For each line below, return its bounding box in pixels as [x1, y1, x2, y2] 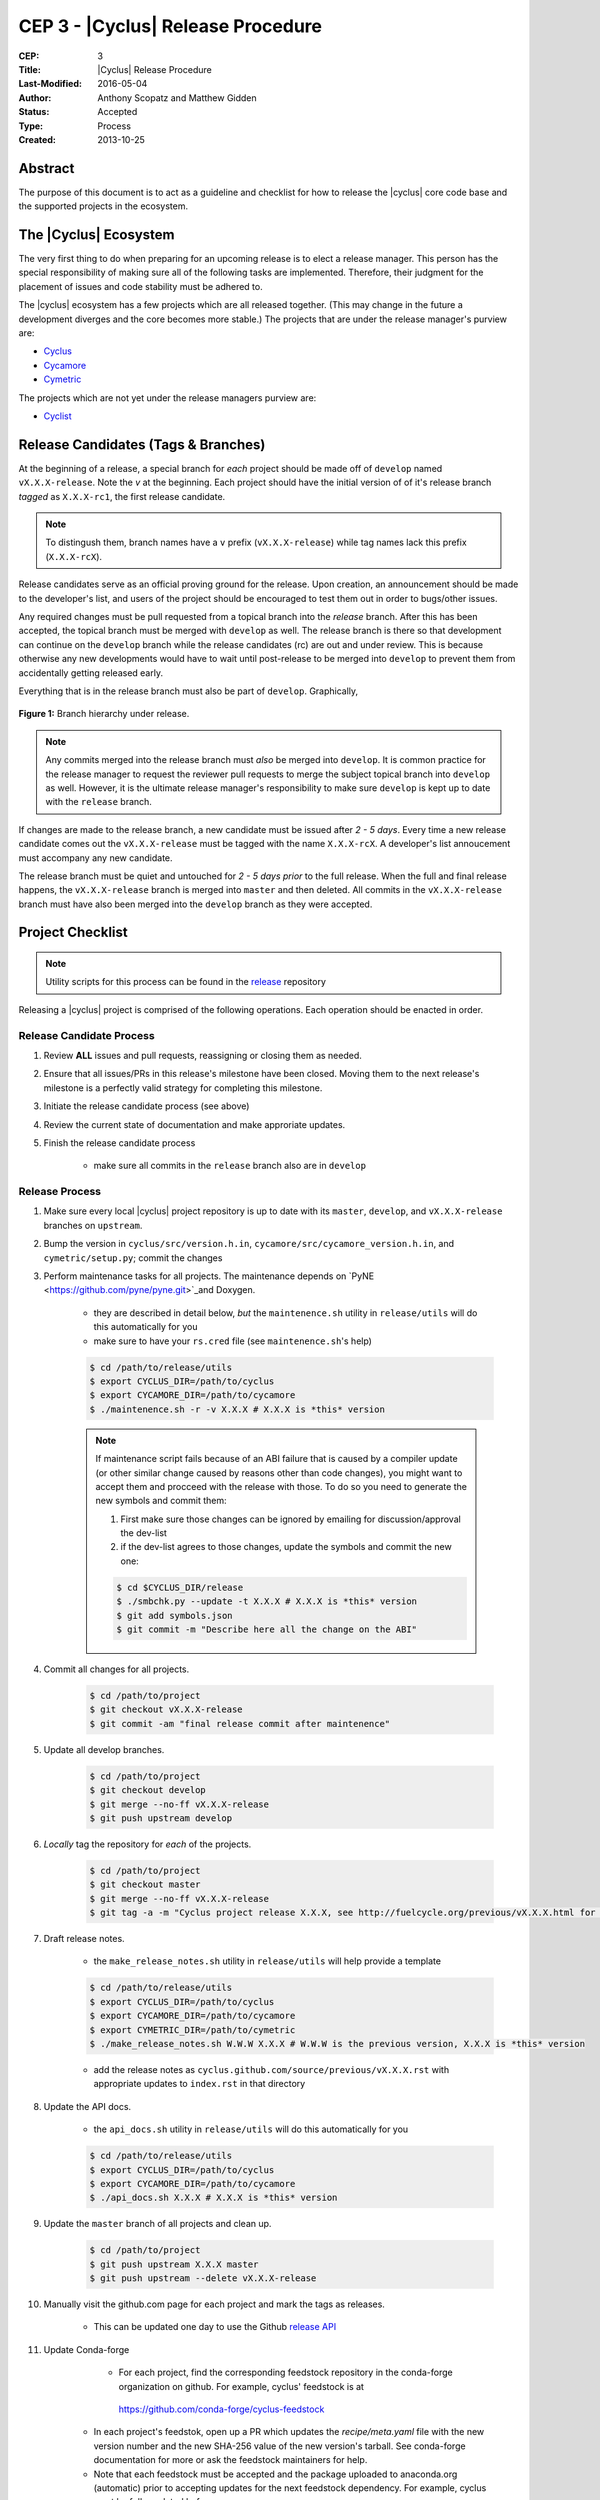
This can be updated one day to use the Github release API [93, 2321, 337, 2333]
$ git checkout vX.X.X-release [89, 1704, 244, 1715]
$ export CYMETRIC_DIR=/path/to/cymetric [89, 2024, 296, 2035]
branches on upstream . [43, 1219, 143, 1231]
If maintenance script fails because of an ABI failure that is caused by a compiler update [95, 1453, 459, 1465]
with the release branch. [45, 796, 152, 808]
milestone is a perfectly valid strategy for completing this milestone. [43, 1081, 323, 1094]
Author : [18, 91, 52, 104]
